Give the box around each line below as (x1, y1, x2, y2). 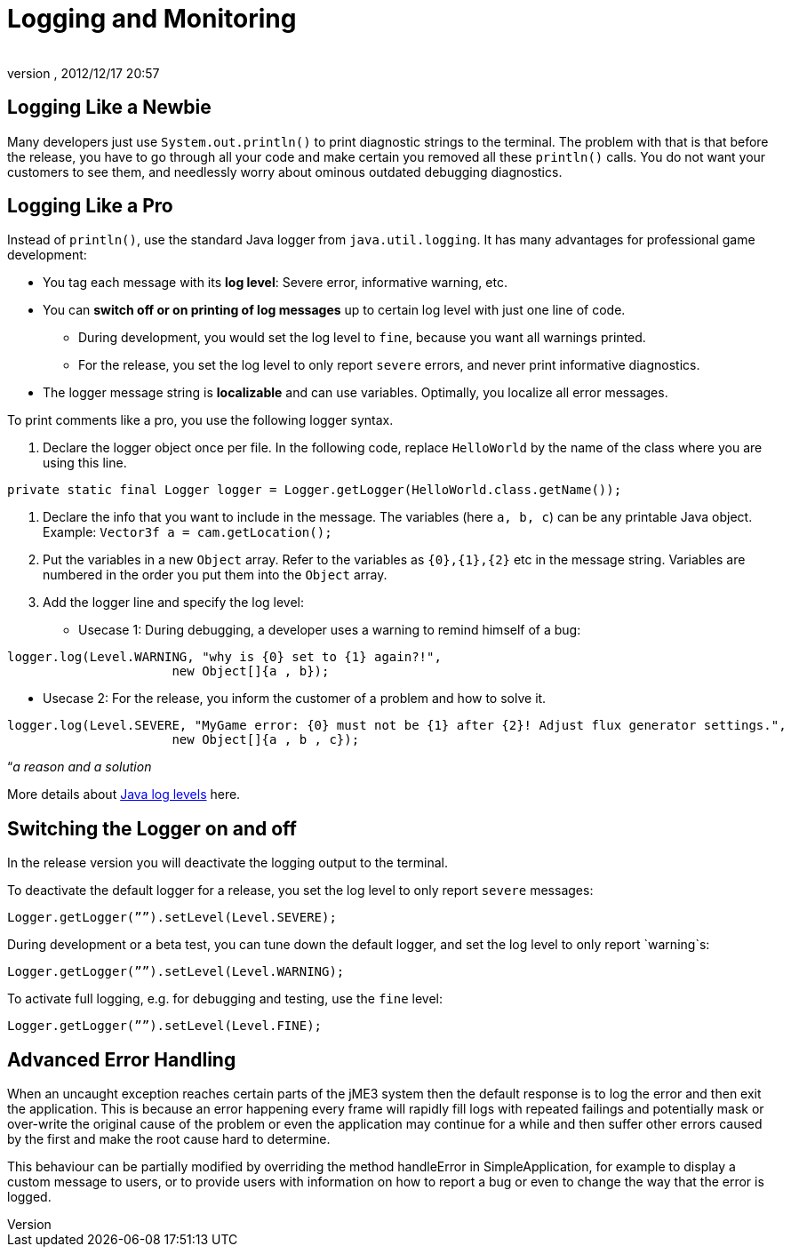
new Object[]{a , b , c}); (172, 732, 360, 747)
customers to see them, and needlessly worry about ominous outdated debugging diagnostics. (7, 164, 563, 180)
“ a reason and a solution (7, 759, 152, 775)
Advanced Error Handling (7, 1048, 236, 1071)
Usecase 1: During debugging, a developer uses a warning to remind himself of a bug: (78, 622, 581, 638)
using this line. (43, 455, 127, 471)
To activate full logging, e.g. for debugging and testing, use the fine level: (7, 991, 443, 1007)
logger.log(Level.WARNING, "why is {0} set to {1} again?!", (7, 650, 442, 665)
